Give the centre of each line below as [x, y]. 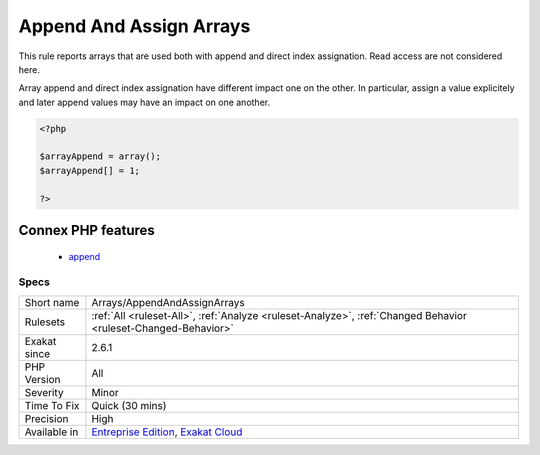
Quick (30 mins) [129, 405]
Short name [52, 302]
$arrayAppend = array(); [100, 156]
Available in [51, 432]
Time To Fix [52, 405]
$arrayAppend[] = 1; [89, 170]
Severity [44, 392]
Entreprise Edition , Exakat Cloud [167, 432]
